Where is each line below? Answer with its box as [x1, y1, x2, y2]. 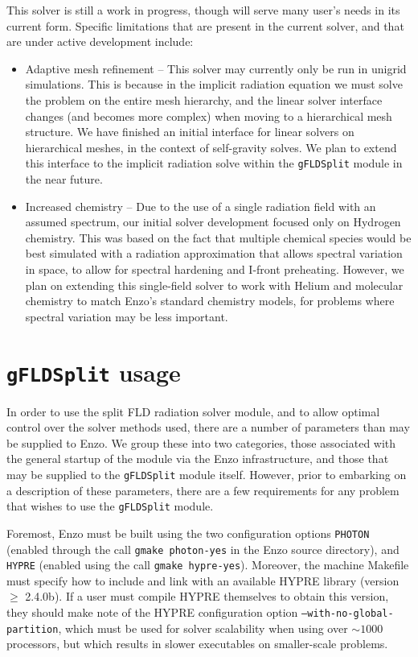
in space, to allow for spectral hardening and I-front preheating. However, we [25, 260, 404, 277]
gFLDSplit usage [6, 355, 181, 388]
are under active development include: [6, 33, 194, 50]
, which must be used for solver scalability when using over [58, 619, 348, 636]
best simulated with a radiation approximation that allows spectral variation [25, 245, 403, 262]
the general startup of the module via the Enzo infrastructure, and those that [6, 450, 389, 467]
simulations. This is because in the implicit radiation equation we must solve [25, 76, 403, 93]
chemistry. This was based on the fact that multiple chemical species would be [25, 229, 412, 246]
